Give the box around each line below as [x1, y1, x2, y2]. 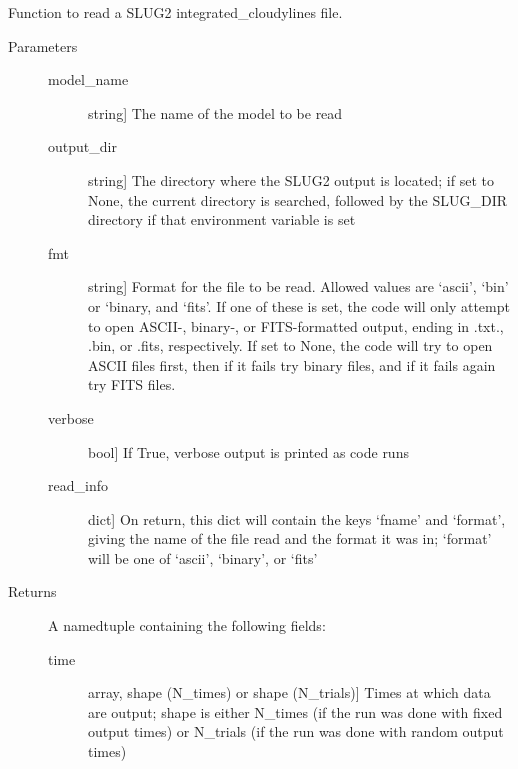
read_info [48, 475, 108, 496]
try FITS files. [88, 374, 176, 395]
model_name [48, 69, 129, 90]
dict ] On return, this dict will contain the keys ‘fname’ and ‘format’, [88, 508, 506, 529]
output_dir [48, 136, 117, 157]
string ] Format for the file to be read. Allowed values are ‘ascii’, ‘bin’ [88, 276, 509, 297]
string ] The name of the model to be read [88, 102, 343, 123]
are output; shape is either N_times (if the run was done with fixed [88, 701, 503, 722]
